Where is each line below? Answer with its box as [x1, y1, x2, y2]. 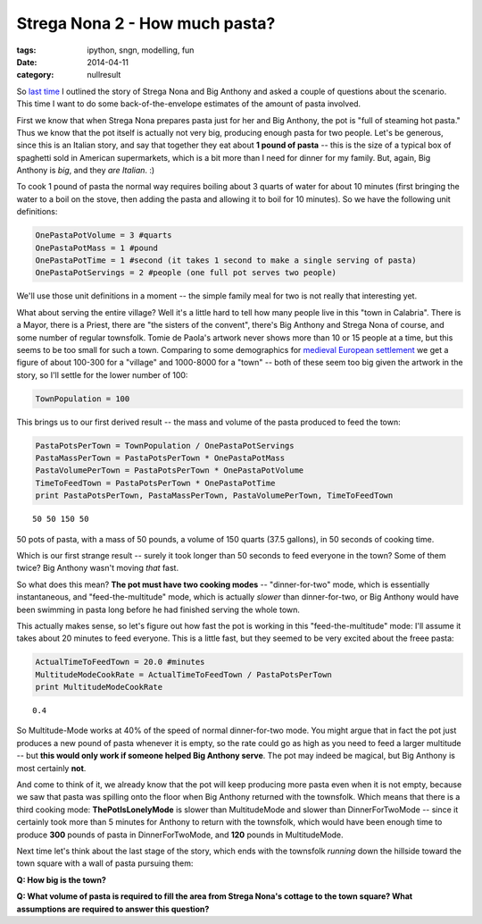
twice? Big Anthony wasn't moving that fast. [16, 563, 179, 574]
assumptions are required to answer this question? [16, 903, 210, 914]
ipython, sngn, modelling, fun [87, 45, 195, 55]
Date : [16, 56, 37, 67]
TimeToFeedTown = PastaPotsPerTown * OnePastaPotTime [35, 478, 276, 488]
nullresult [87, 70, 121, 80]
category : [16, 70, 54, 80]
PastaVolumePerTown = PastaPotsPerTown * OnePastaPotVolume [35, 466, 304, 475]
